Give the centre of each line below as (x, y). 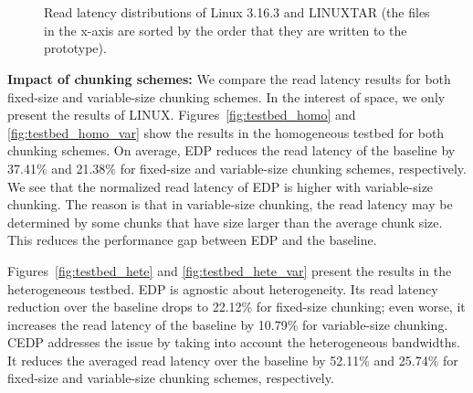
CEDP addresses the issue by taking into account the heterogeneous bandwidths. (234, 342)
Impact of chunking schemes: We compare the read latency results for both (229, 78)
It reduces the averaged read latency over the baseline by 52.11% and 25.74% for (233, 360)
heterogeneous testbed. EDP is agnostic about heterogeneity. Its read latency (223, 288)
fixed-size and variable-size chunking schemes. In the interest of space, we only (226, 96)
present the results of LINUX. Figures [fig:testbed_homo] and (182, 115)
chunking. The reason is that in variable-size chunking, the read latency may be (230, 204)
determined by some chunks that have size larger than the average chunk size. (225, 222)
